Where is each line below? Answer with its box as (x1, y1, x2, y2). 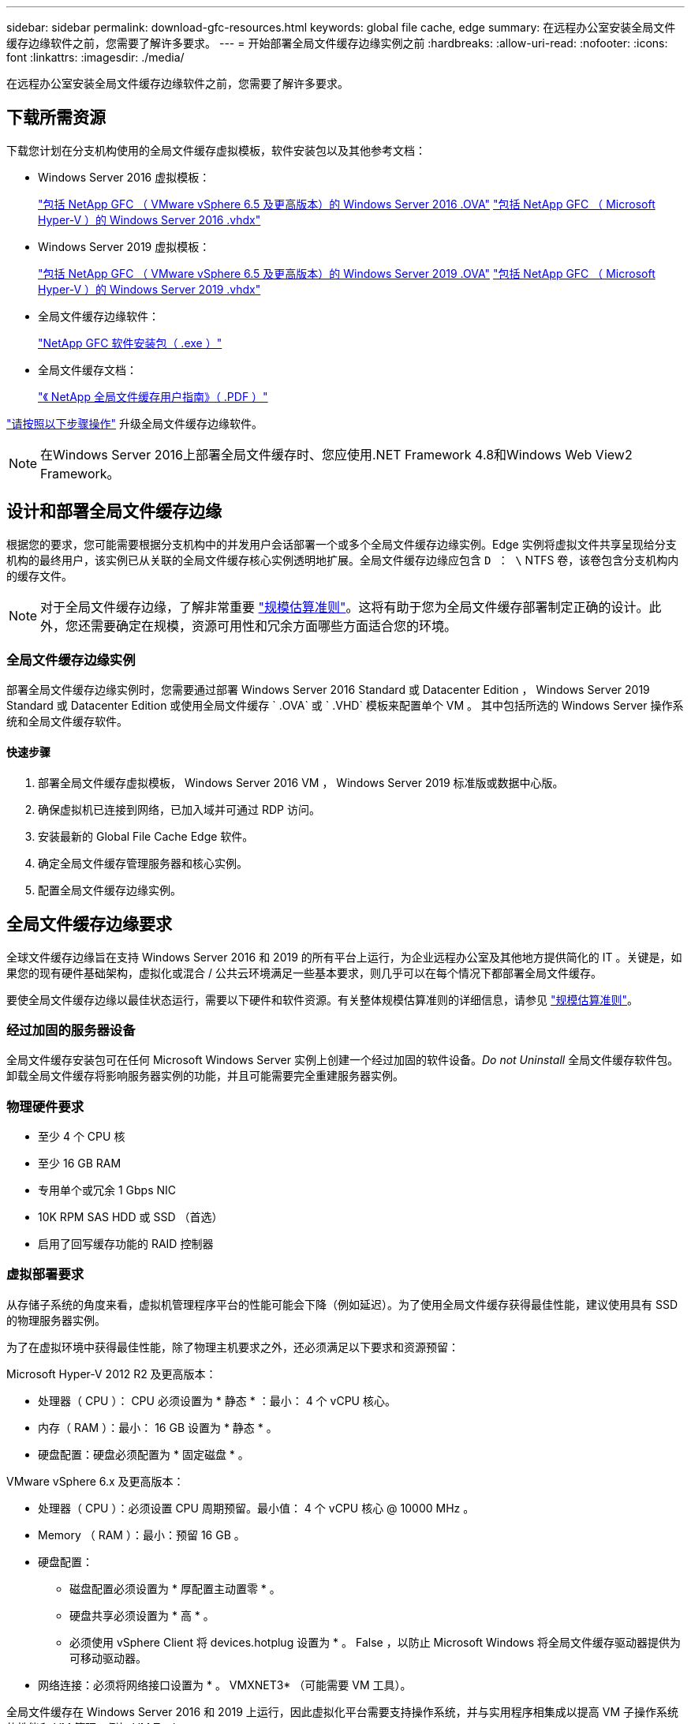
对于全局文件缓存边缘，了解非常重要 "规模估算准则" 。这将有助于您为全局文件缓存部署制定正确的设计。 (40, 598, 649, 615)
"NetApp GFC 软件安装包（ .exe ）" (38, 335, 222, 350)
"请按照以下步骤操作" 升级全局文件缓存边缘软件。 (6, 416, 263, 430)
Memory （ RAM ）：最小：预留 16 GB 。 (38, 1527, 245, 1542)
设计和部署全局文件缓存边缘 (6, 501, 222, 522)
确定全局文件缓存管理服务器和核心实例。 (38, 856, 248, 870)
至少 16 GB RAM (38, 1156, 121, 1170)
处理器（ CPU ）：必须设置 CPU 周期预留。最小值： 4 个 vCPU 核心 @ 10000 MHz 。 (38, 1501, 475, 1515)
